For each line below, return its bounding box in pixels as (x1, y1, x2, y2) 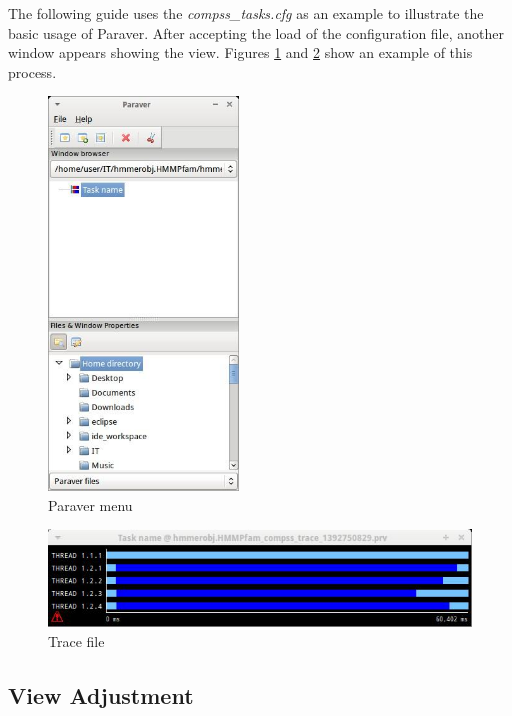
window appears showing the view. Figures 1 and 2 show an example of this (8, 42, 473, 63)
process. (8, 61, 57, 82)
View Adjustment (8, 680, 194, 711)
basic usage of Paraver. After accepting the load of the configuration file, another (8, 22, 505, 43)
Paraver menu (48, 494, 133, 515)
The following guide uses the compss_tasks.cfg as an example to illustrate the (8, 3, 484, 23)
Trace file (48, 631, 105, 652)
